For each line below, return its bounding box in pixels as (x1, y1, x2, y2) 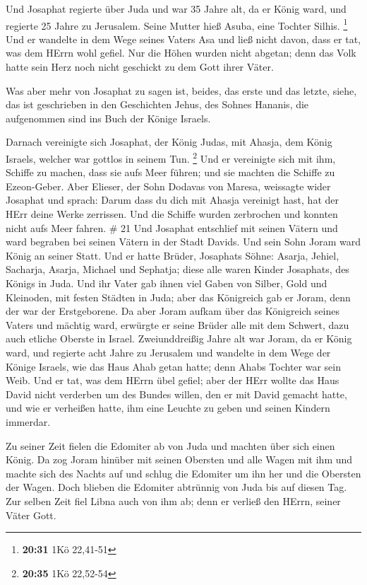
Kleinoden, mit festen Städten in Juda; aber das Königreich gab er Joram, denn (6, 289, 351, 304)
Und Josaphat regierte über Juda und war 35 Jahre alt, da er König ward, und (6, 1, 347, 16)
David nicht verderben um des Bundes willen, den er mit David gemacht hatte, (6, 386, 347, 401)
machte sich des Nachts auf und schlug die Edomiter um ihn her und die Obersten (6, 465, 361, 480)
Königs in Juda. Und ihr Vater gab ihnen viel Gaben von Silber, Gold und (6, 276, 327, 290)
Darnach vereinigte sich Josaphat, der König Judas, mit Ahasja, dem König (6, 134, 332, 149)
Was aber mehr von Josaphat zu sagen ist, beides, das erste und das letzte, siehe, (6, 83, 357, 98)
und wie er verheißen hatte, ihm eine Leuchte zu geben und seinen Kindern (6, 400, 330, 415)
